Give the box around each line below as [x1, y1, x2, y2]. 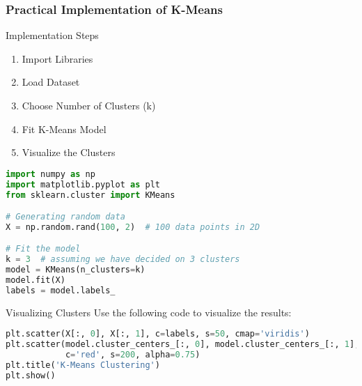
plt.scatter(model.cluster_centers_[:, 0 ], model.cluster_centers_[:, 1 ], [6, 339, 360, 350]
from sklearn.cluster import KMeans [6, 190, 175, 200]
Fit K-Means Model [22, 121, 107, 136]
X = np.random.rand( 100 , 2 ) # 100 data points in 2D [6, 222, 260, 232]
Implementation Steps [6, 28, 99, 43]
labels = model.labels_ [6, 285, 116, 295]
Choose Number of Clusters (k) [22, 98, 156, 112]
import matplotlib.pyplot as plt [6, 179, 160, 190]
